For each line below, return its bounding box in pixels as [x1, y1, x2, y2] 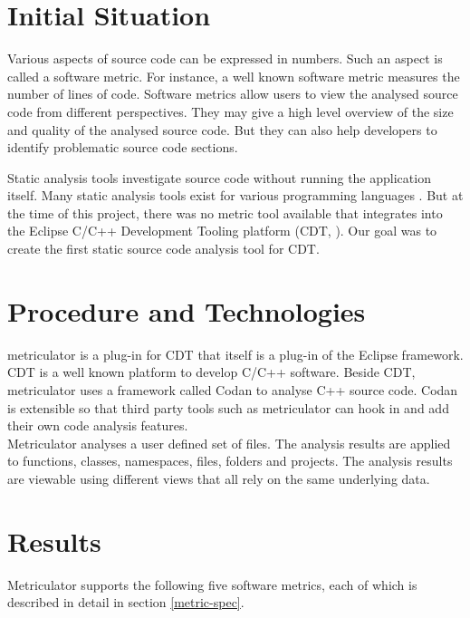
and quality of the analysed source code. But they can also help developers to [7, 120, 437, 139]
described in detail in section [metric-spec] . [7, 593, 245, 612]
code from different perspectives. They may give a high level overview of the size [7, 101, 454, 121]
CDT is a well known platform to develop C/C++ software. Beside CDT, [7, 362, 416, 381]
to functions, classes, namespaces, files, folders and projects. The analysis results [7, 451, 453, 470]
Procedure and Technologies [7, 292, 366, 329]
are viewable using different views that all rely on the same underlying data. [7, 468, 430, 488]
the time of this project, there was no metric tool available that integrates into [7, 203, 443, 222]
